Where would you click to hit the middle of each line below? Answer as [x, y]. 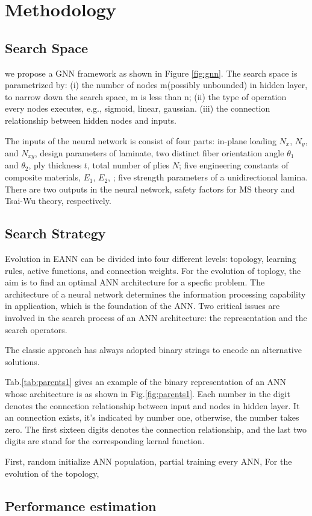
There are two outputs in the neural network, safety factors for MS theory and [150, 189]
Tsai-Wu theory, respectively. [58, 201]
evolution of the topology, [52, 473]
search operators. [36, 329]
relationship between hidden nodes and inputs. [91, 120]
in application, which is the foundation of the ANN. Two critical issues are [142, 306]
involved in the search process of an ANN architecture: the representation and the [156, 317]
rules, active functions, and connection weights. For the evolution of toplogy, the [153, 270]
